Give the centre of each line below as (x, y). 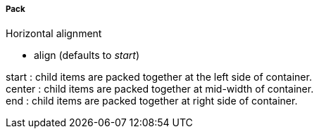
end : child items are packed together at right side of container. (152, 101)
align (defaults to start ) (87, 55)
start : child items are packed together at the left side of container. (159, 77)
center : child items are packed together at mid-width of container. (160, 89)
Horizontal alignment (54, 34)
